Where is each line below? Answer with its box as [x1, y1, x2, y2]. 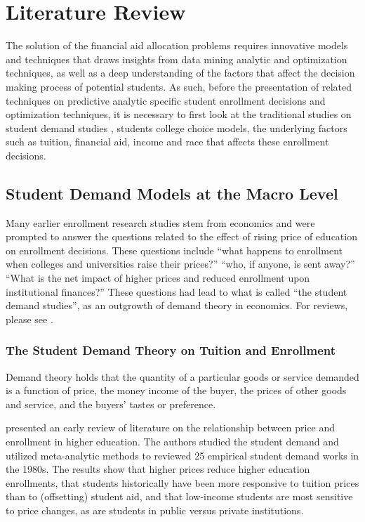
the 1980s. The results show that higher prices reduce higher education [6, 462, 310, 476]
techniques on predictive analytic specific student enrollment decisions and [6, 93, 326, 107]
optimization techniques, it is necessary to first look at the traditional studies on [6, 107, 352, 122]
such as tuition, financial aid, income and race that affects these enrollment [6, 134, 329, 149]
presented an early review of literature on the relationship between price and [6, 420, 336, 435]
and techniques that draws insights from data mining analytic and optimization [6, 51, 347, 66]
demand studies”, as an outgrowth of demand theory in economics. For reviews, [6, 298, 348, 313]
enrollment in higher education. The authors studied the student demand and [6, 434, 339, 449]
